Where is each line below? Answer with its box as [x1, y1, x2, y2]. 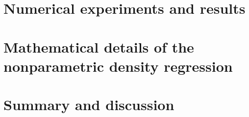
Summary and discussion [3, 94, 174, 115]
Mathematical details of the [3, 36, 194, 57]
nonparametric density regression [3, 56, 233, 76]
